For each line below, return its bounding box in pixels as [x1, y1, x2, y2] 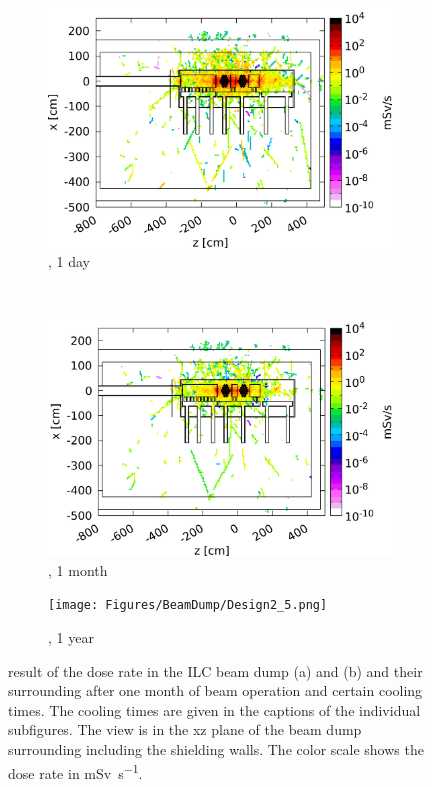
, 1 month [48, 559, 108, 580]
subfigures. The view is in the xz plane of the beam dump [8, 719, 362, 740]
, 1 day [48, 251, 90, 272]
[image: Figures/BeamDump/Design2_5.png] [48, 598, 328, 613]
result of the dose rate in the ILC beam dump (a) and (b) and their [8, 660, 423, 681]
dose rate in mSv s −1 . [8, 759, 143, 783]
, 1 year [48, 626, 94, 647]
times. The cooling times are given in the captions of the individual [8, 699, 421, 720]
